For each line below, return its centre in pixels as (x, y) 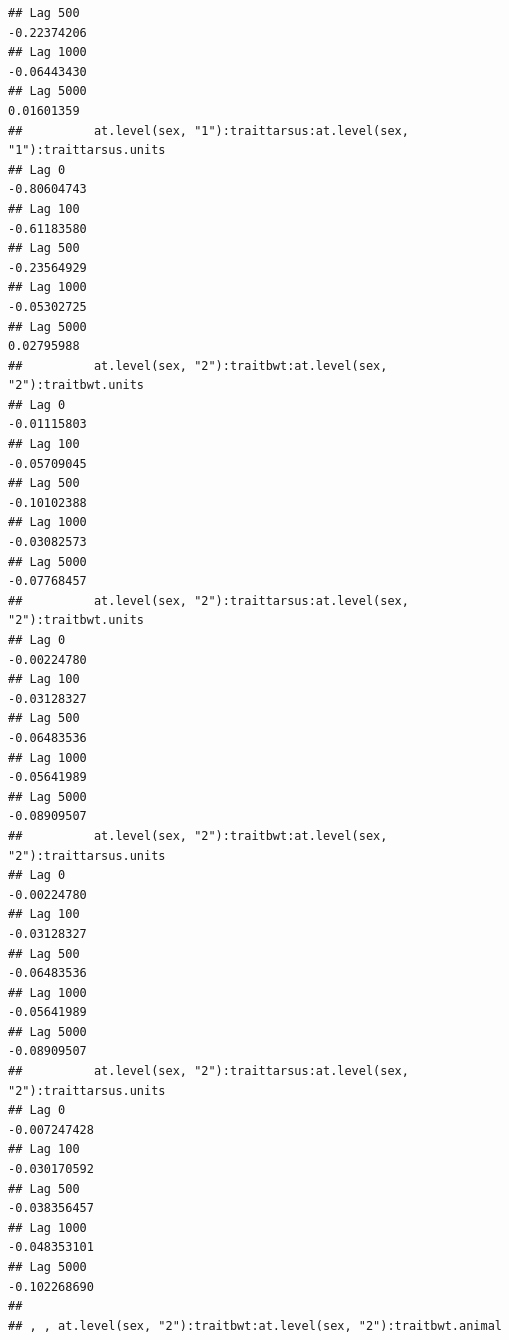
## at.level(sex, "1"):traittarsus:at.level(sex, (208, 130)
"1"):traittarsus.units (87, 150)
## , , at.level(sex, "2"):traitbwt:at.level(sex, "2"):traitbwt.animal (255, 1325)
